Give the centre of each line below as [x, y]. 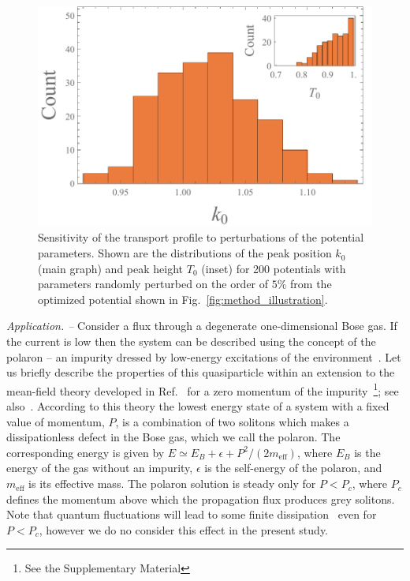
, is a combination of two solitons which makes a [232, 421]
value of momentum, [56, 421]
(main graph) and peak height [111, 268]
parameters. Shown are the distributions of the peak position [185, 253]
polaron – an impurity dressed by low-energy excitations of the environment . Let [204, 356]
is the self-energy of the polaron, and [293, 468]
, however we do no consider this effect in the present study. [184, 529]
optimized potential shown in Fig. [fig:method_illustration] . [183, 299]
